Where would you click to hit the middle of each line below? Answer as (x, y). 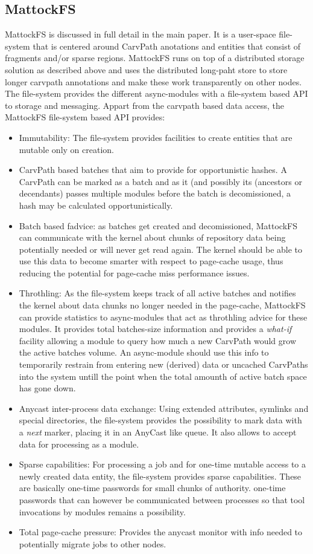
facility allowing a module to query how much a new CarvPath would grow (157, 340)
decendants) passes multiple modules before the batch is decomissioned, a (155, 193)
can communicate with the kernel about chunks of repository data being (152, 237)
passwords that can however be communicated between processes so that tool (162, 499)
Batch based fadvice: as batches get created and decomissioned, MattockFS (158, 225)
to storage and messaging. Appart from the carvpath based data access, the (144, 105)
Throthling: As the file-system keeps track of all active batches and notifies (157, 293)
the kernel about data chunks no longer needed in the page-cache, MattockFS (162, 305)
